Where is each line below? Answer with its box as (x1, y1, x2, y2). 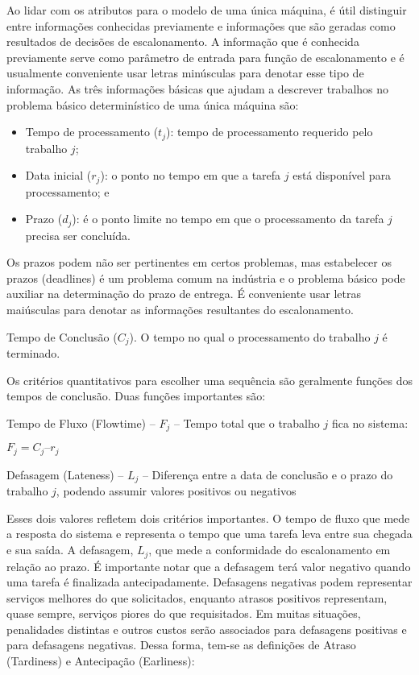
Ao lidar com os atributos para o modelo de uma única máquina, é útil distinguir (6, 2, 407, 18)
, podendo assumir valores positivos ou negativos (56, 482, 297, 499)
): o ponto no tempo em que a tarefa (100, 167, 281, 184)
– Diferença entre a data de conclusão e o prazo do (142, 466, 393, 482)
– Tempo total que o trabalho (173, 414, 320, 431)
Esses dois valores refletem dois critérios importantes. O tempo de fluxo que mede (6, 509, 410, 526)
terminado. (6, 345, 60, 362)
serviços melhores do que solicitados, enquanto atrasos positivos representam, (6, 589, 388, 606)
